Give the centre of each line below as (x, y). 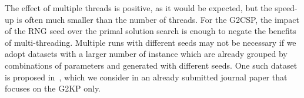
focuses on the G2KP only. (53, 88)
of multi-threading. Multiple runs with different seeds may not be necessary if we (151, 42)
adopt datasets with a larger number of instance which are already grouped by (146, 54)
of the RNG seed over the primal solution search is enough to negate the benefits (151, 31)
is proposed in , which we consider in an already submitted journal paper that (146, 77)
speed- (286, 8)
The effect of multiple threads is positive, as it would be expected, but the (138, 8)
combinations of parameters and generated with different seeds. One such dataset (151, 65)
